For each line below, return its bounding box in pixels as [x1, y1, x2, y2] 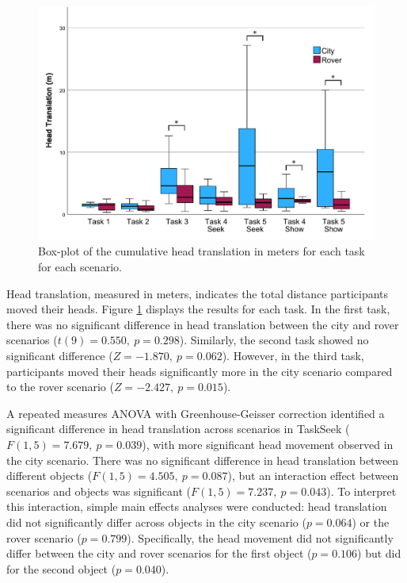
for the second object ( [6, 560, 116, 577]
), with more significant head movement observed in [142, 435, 394, 452]
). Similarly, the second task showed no [179, 332, 369, 348]
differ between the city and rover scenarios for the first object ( [6, 545, 312, 562]
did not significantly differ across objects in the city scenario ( [6, 513, 306, 530]
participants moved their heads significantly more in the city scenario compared [6, 362, 393, 379]
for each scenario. [38, 259, 122, 274]
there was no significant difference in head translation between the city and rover [6, 316, 399, 332]
